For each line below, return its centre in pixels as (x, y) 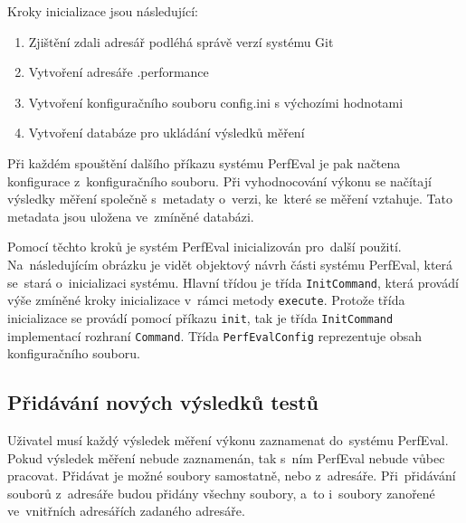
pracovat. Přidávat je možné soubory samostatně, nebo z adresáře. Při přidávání (232, 475)
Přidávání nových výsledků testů (163, 402)
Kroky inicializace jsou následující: (103, 11)
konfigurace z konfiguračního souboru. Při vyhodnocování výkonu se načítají (219, 181)
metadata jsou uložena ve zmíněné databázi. (131, 216)
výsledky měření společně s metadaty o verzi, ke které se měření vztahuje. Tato (230, 199)
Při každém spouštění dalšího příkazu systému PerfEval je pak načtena (204, 162)
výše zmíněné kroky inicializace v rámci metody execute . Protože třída (206, 300)
